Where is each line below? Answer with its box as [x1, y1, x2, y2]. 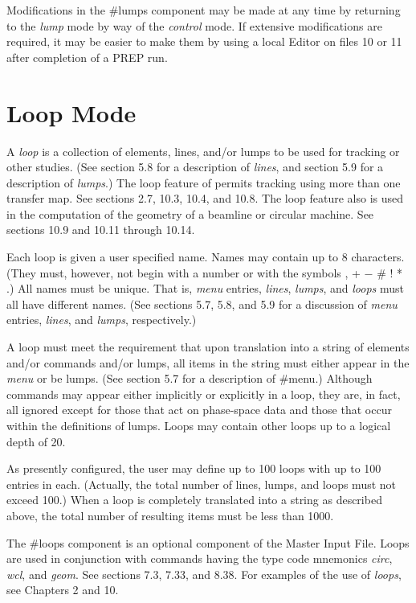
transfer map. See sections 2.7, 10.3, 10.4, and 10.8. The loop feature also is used [6, 190, 404, 207]
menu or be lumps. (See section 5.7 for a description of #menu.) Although [6, 370, 373, 387]
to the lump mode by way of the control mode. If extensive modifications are [6, 17, 382, 34]
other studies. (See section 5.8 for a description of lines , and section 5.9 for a [6, 158, 384, 175]
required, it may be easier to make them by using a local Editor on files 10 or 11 [6, 33, 402, 50]
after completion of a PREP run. [6, 48, 168, 65]
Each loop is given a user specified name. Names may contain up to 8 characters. [6, 248, 405, 265]
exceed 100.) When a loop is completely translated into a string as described [6, 491, 382, 508]
